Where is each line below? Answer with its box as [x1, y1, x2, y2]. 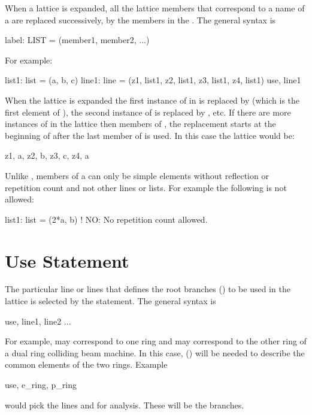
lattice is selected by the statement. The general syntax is [5, 295, 216, 307]
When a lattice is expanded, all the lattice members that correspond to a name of [5, 2, 305, 14]
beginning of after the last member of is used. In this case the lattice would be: [5, 129, 295, 141]
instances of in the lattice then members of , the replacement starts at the [5, 117, 276, 130]
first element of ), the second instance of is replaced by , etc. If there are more [5, 105, 291, 118]
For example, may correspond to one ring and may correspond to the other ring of [5, 335, 307, 347]
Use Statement [5, 248, 129, 272]
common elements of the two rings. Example [5, 358, 168, 371]
